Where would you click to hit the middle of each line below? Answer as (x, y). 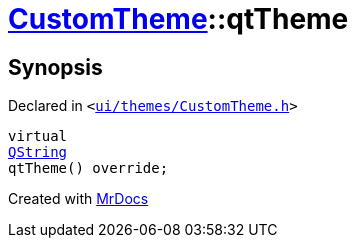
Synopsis (55, 67)
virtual (38, 136)
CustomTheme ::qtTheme (178, 19)
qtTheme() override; (88, 168)
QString (38, 152)
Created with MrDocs (78, 199)
